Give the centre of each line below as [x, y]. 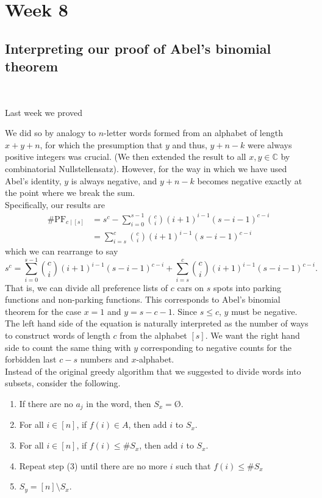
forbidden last [31, 359]
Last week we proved [44, 112]
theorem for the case [43, 311]
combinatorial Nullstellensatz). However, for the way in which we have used [146, 168]
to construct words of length [58, 335]
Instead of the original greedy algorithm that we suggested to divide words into [153, 371]
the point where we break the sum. [70, 193]
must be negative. [264, 311]
